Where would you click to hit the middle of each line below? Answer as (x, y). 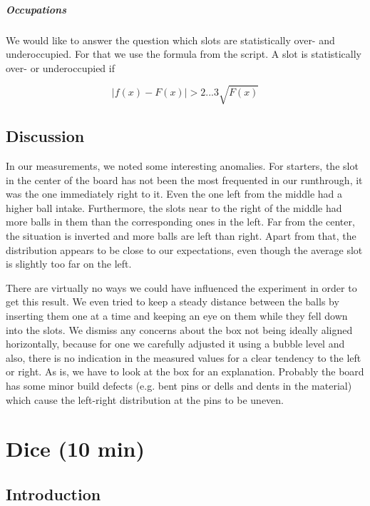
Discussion (45, 136)
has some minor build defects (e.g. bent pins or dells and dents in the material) (179, 385)
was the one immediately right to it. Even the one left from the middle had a (174, 194)
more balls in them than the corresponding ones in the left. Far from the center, (180, 222)
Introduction (53, 494)
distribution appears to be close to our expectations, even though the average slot (184, 249)
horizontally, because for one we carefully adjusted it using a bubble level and (175, 344)
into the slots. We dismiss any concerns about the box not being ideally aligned (179, 329)
